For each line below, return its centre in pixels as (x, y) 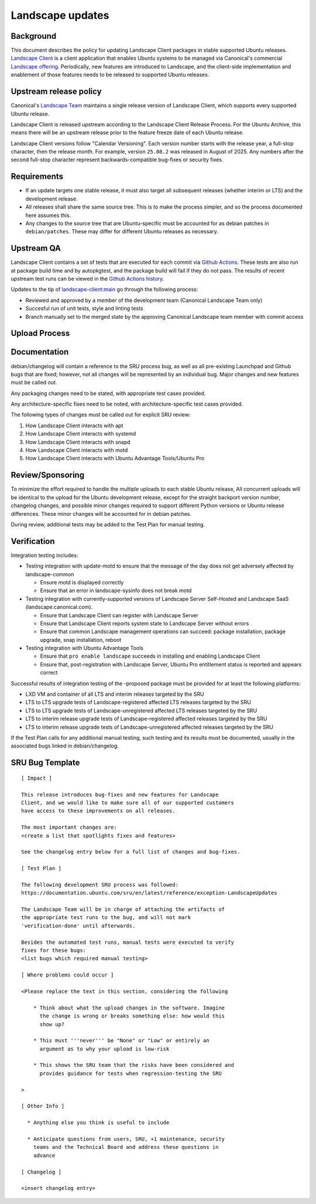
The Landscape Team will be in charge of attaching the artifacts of (123, 909)
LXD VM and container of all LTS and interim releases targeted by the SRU (115, 694)
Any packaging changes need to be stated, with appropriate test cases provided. (108, 393)
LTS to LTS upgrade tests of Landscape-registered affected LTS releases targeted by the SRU (138, 702)
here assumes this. (48, 215)
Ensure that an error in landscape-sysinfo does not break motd (116, 591)
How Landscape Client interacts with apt (74, 426)
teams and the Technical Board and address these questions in (126, 1147)
